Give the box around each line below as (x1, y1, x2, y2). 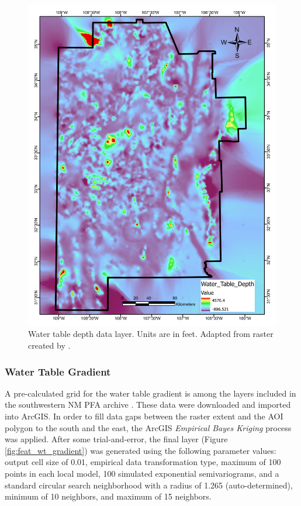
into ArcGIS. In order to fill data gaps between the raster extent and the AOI (5, 410, 283, 422)
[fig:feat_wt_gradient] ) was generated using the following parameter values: (5, 444, 276, 456)
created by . (28, 339, 71, 352)
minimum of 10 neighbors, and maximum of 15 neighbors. (5, 490, 212, 502)
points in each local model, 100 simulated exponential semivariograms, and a (5, 467, 279, 480)
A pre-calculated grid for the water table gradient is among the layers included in (5, 387, 296, 399)
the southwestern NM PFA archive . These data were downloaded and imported (5, 398, 291, 411)
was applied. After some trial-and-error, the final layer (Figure (5, 433, 228, 445)
